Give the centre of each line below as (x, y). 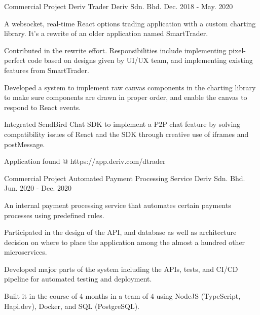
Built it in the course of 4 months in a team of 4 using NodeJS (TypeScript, (122, 296)
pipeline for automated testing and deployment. (78, 279)
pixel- (237, 50)
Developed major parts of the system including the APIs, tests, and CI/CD (121, 269)
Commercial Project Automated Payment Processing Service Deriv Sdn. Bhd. (125, 178)
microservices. (26, 252)
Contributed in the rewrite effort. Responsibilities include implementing (115, 50)
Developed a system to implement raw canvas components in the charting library (130, 87)
